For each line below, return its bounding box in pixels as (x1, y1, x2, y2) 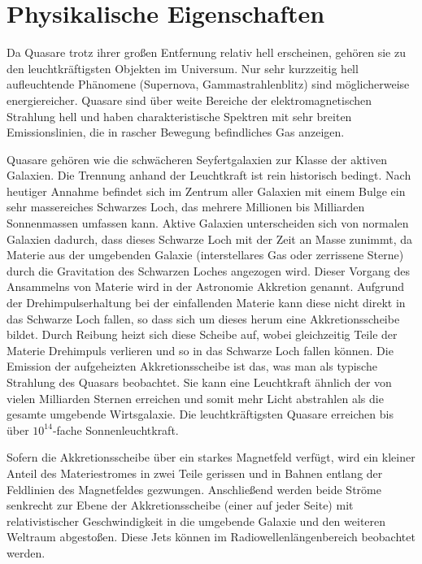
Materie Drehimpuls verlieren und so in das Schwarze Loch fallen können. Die (7, 341, 394, 358)
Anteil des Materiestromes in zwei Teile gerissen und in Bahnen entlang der (7, 464, 383, 481)
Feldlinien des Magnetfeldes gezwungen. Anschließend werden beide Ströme (7, 480, 381, 497)
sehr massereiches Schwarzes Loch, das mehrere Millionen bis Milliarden (7, 198, 365, 215)
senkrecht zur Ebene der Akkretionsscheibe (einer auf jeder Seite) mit (7, 497, 354, 514)
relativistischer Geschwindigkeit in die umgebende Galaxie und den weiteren (7, 512, 386, 529)
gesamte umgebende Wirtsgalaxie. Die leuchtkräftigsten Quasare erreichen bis (7, 406, 394, 423)
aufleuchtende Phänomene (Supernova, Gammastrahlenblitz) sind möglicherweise (7, 76, 410, 93)
